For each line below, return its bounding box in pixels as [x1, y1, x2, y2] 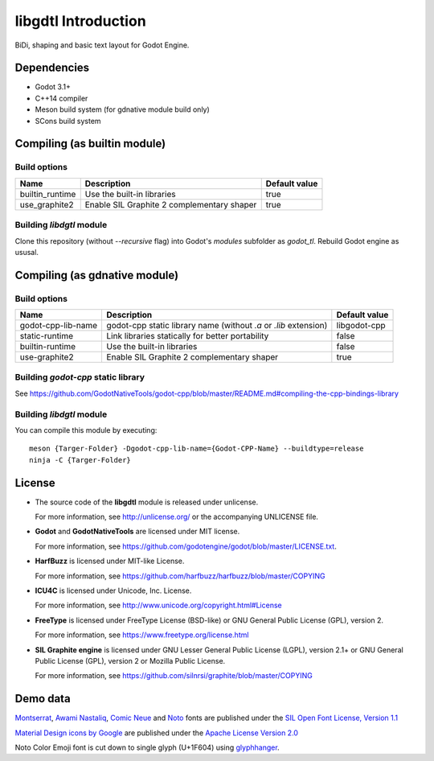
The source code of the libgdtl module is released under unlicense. [35, 497, 259, 507]
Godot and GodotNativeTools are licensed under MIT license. [35, 527, 240, 537]
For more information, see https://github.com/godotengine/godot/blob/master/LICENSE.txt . [35, 541, 337, 551]
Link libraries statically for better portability [106, 331, 269, 342]
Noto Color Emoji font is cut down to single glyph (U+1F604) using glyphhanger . [14, 742, 280, 752]
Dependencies [14, 61, 90, 75]
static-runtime [19, 331, 74, 342]
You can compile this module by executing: [14, 425, 158, 434]
